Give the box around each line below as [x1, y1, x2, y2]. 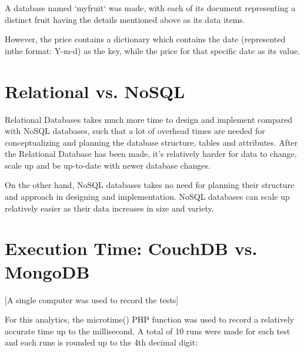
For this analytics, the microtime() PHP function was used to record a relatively [5, 313, 295, 326]
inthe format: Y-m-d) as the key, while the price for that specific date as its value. [5, 44, 300, 56]
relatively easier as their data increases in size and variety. [5, 202, 214, 214]
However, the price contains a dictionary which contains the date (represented [5, 33, 286, 45]
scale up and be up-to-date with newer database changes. [5, 159, 211, 171]
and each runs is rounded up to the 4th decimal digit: [5, 336, 198, 348]
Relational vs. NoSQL [5, 79, 185, 103]
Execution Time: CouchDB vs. [5, 236, 258, 260]
